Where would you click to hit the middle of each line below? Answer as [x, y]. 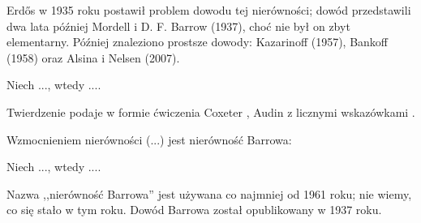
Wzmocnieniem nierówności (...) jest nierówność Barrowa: [149, 139]
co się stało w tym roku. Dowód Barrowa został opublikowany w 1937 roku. [194, 210]
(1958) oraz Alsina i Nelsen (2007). [93, 57]
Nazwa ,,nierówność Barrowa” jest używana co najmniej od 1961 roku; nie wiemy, [209, 193]
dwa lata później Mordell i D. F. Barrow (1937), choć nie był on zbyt [178, 26]
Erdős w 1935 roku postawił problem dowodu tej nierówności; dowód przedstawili [209, 10]
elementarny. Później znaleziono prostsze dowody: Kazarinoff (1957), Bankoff [198, 42]
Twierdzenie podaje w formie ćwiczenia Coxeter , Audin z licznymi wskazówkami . [211, 111]
